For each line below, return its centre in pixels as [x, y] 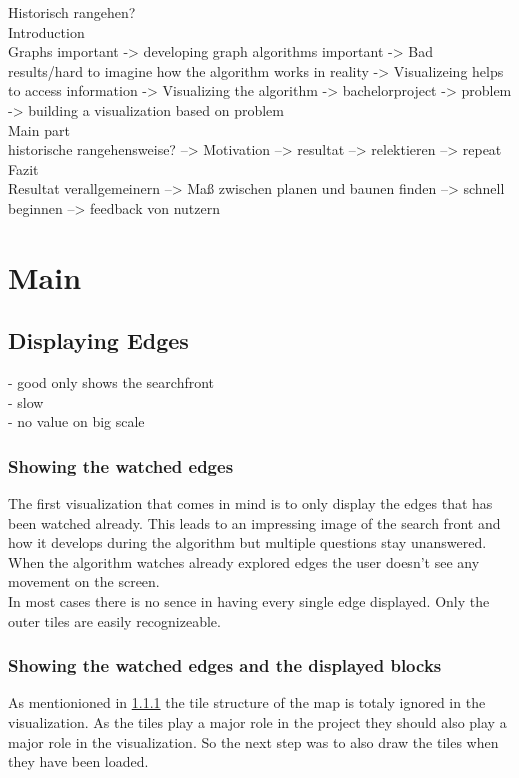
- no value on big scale [76, 421]
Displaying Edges [98, 340]
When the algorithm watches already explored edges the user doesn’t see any [244, 561]
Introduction [46, 31]
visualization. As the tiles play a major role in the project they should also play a [257, 722]
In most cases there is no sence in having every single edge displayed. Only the [249, 601]
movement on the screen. [84, 581]
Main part [39, 129]
